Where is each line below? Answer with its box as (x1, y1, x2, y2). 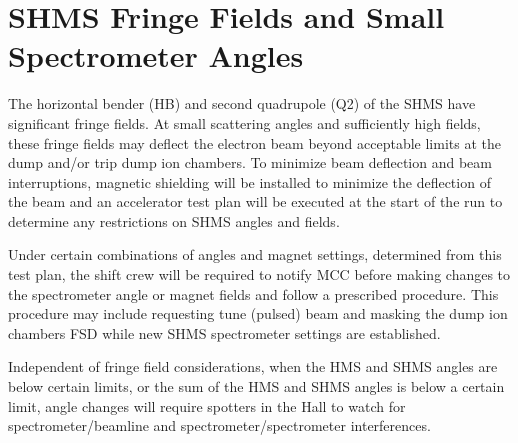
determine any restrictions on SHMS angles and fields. (8, 210, 340, 231)
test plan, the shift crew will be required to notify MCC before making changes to (8, 264, 511, 285)
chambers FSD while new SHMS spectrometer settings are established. (8, 322, 441, 343)
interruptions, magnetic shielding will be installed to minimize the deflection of (8, 171, 491, 192)
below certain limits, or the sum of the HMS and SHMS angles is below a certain (8, 376, 505, 397)
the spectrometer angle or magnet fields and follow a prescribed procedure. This (8, 283, 499, 304)
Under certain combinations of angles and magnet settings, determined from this (8, 244, 502, 265)
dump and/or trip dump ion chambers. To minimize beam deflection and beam (8, 152, 492, 173)
